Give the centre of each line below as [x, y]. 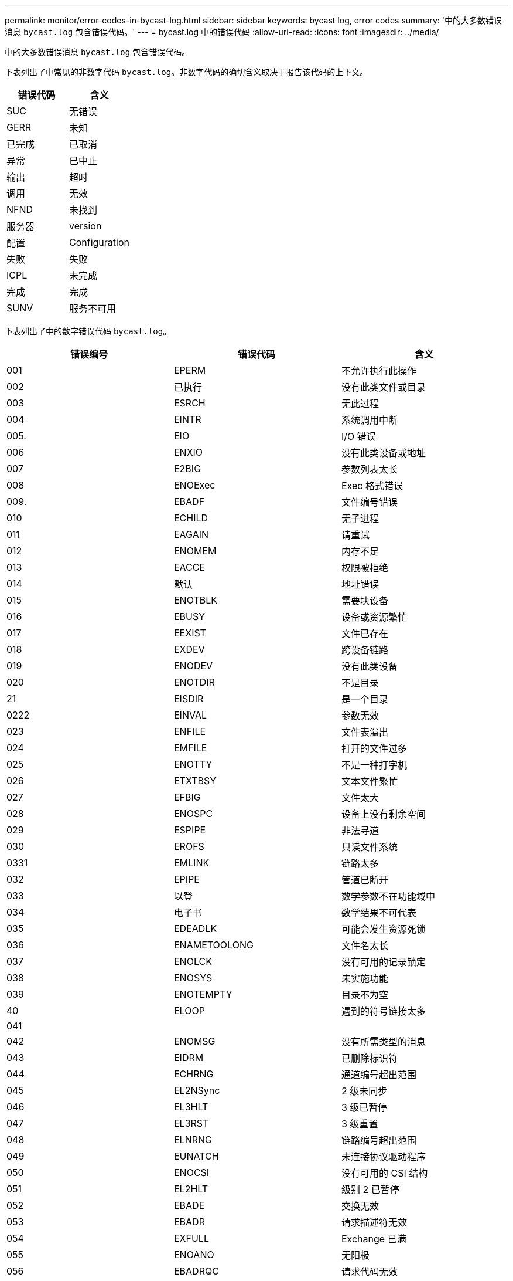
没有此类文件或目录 [383, 387]
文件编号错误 [369, 502]
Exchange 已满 [374, 1239]
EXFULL [191, 1238]
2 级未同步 [364, 1091]
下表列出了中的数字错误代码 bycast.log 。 [88, 331]
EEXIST [190, 633]
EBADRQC [196, 1271]
